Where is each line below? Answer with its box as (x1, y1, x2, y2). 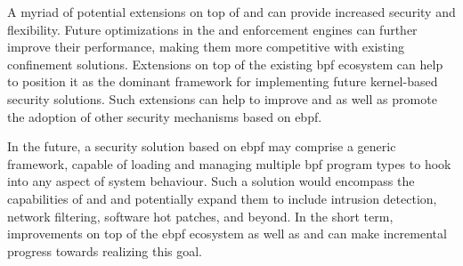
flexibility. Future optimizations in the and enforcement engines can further (7, 20, 418, 38)
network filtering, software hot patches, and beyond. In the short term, (7, 206, 394, 225)
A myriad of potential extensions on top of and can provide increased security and (7, 3, 456, 20)
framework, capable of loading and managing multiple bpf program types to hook (7, 154, 451, 173)
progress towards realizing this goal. (7, 241, 203, 260)
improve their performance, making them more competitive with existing (7, 37, 404, 56)
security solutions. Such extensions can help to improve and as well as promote (7, 89, 437, 108)
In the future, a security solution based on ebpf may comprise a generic (7, 137, 396, 156)
